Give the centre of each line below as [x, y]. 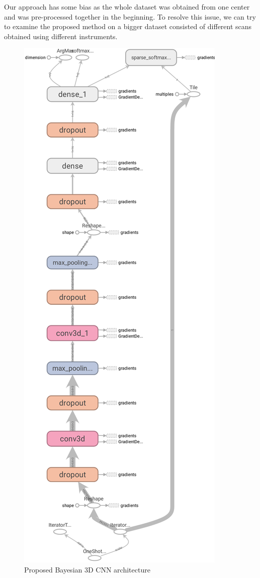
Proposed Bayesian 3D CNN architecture [87, 569]
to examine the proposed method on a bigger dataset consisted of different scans [128, 26]
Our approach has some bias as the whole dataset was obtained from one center [127, 7]
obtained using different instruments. [61, 36]
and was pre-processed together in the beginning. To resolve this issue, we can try [130, 16]
